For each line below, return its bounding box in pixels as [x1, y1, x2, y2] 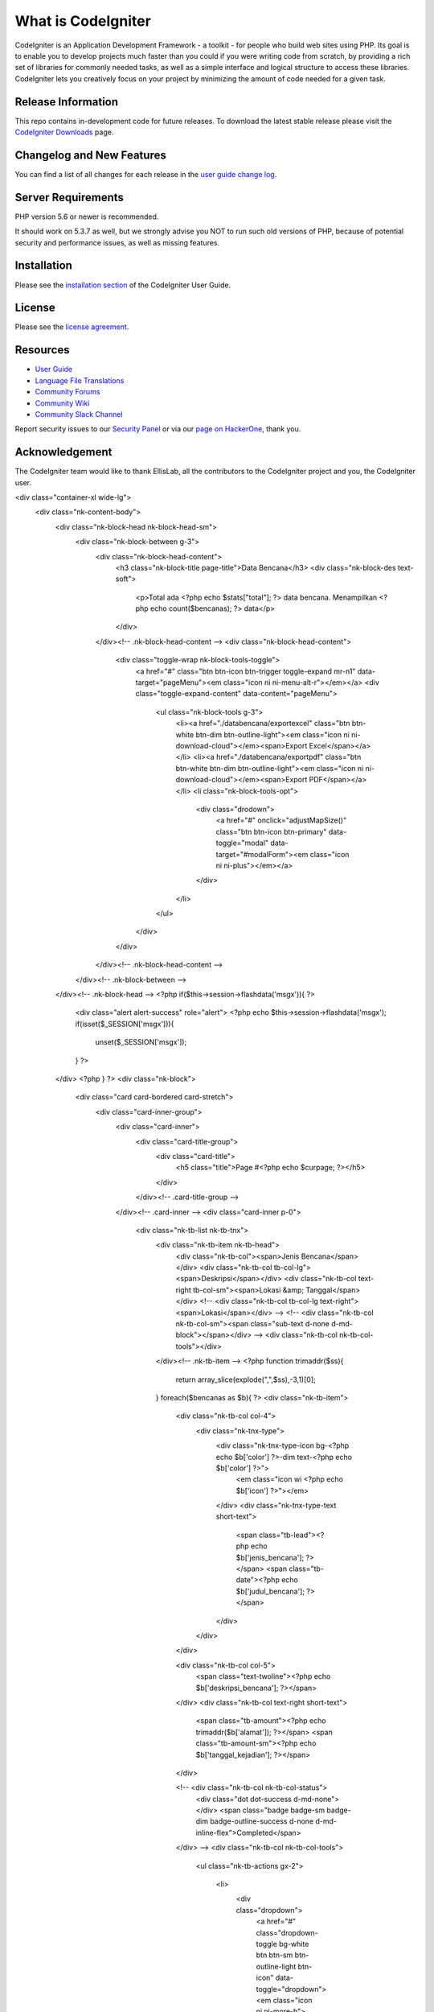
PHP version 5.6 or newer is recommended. [14, 212, 159, 221]
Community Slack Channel [35, 409, 124, 418]
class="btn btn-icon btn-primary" [215, 827, 327, 836]
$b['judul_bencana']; [235, 1586, 305, 1596]
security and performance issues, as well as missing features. [14, 237, 220, 247]
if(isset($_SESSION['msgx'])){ [75, 1019, 174, 1029]
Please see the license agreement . [14, 322, 129, 332]
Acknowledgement [14, 445, 113, 459]
